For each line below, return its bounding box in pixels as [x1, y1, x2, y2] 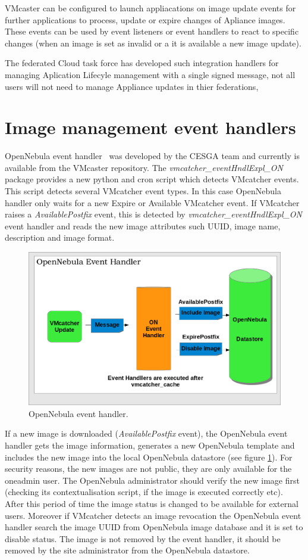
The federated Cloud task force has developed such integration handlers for [5, 57, 279, 69]
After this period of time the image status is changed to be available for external [5, 497, 298, 509]
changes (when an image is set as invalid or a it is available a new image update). [5, 36, 301, 49]
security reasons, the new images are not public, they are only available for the [5, 462, 292, 475]
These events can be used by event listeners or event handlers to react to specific [5, 25, 299, 38]
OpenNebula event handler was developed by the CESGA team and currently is [5, 150, 300, 162]
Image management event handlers [5, 115, 296, 139]
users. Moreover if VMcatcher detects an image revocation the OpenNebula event [5, 509, 301, 521]
